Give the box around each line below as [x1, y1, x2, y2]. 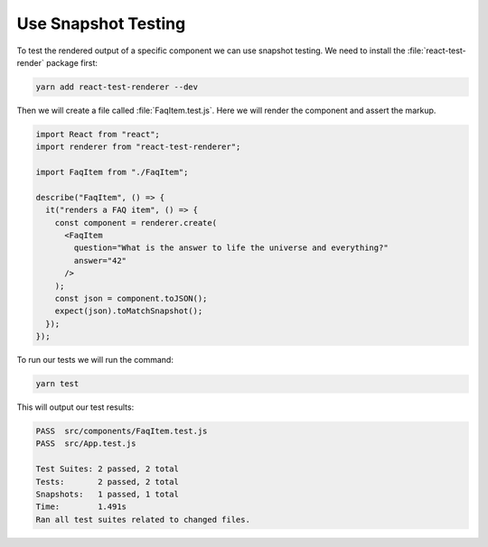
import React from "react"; [35, 129, 160, 139]
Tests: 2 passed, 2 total [35, 477, 180, 487]
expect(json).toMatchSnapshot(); [54, 306, 203, 316]
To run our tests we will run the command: [16, 355, 174, 366]
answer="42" [73, 255, 127, 265]
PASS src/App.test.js [35, 439, 136, 449]
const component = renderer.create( [54, 218, 217, 227]
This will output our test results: [16, 402, 135, 413]
